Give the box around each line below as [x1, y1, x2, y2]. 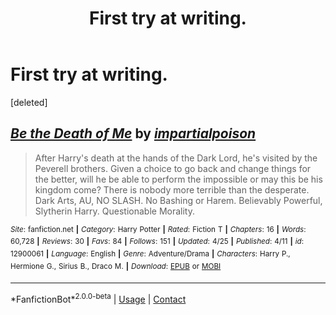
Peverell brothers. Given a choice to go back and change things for [34, 162, 312, 174]
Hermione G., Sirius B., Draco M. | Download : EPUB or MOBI [10, 261, 222, 271]
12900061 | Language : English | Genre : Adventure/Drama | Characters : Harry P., [10, 249, 291, 259]
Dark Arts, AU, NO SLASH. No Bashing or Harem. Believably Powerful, [34, 194, 323, 206]
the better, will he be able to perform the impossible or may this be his [34, 173, 323, 185]
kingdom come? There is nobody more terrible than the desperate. [34, 183, 310, 196]
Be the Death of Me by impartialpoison [10, 125, 257, 142]
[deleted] [10, 96, 48, 108]
